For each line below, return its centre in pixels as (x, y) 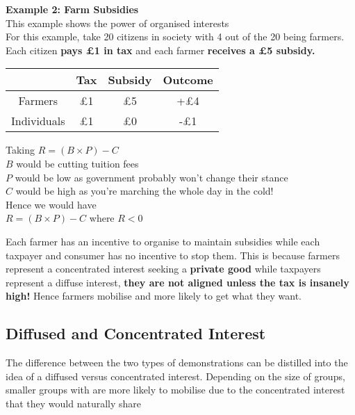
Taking (20, 150)
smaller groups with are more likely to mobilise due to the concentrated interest (175, 390)
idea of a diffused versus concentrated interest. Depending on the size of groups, (175, 376)
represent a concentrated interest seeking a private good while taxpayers (163, 269)
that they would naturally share (74, 403)
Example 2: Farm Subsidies (72, 9)
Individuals (38, 121)
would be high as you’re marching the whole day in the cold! (145, 191)
